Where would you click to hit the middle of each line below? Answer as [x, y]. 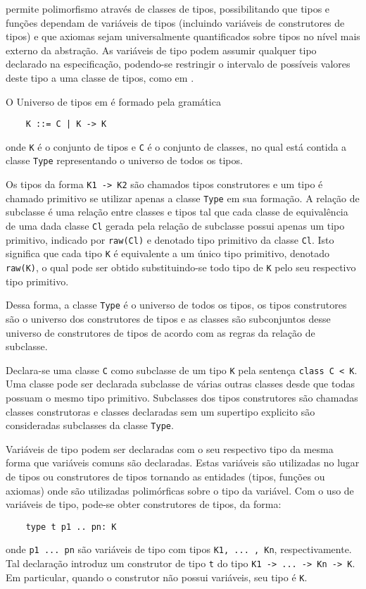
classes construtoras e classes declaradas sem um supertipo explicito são [160, 411]
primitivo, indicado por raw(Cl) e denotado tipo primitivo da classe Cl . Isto [170, 239]
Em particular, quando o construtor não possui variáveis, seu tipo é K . [157, 577]
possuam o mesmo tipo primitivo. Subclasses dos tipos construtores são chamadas [182, 397]
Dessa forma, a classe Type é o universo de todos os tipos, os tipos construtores [176, 305]
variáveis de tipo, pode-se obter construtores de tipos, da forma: [144, 504]
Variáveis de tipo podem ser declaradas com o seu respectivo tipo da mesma [170, 448]
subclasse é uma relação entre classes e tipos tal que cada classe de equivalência [177, 212]
